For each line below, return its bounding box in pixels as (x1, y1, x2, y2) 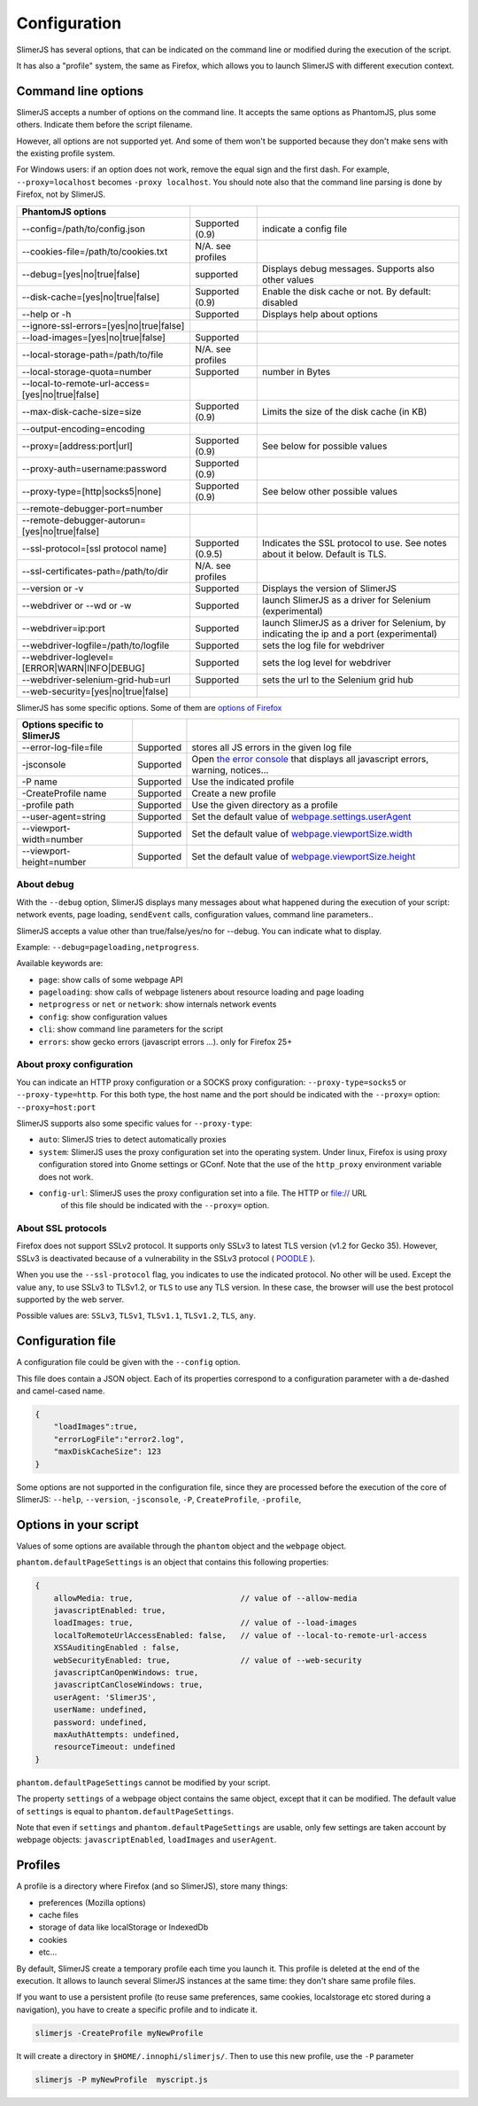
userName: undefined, (53, 1704, 148, 1715)
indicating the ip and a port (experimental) (262, 628, 437, 640)
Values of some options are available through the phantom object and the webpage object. (16, 1540, 347, 1551)
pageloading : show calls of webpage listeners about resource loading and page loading (38, 987, 365, 997)
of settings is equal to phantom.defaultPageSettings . (16, 1806, 235, 1816)
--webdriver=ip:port (21, 621, 106, 634)
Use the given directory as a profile (191, 799, 338, 811)
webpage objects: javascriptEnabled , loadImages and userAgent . (16, 1835, 277, 1845)
